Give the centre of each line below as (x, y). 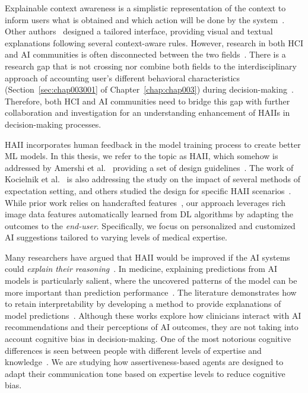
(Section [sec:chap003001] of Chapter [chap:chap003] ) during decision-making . (149, 89)
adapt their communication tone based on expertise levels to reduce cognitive (145, 373)
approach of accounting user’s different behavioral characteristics (123, 77)
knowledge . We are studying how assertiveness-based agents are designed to (144, 362)
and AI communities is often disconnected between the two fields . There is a (145, 54)
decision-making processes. (53, 124)
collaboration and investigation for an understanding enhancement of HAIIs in (147, 112)
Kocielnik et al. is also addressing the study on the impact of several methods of (153, 179)
